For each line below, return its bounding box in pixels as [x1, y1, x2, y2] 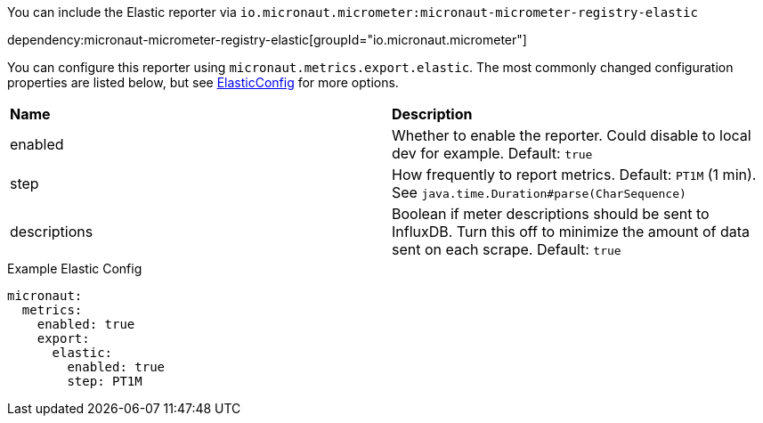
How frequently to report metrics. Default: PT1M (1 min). [392, 166, 757, 183]
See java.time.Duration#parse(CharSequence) [392, 183, 686, 201]
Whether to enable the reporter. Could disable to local [392, 126, 751, 144]
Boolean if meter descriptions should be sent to [392, 205, 710, 223]
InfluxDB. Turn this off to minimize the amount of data [392, 223, 751, 240]
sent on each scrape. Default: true [392, 240, 621, 258]
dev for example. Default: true [392, 144, 593, 162]
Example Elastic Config [7, 261, 142, 276]
